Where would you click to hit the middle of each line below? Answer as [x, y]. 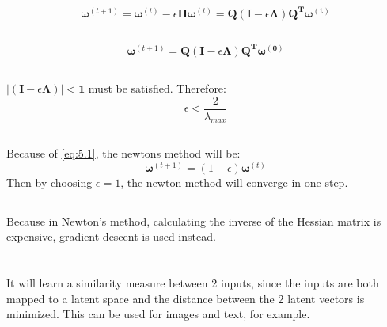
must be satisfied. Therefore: [157, 88]
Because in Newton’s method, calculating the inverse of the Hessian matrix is [194, 221]
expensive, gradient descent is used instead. [111, 236]
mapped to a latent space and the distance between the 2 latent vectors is [186, 298]
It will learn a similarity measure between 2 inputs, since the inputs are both [193, 282]
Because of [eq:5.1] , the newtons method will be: [123, 153]
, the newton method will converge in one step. [234, 182]
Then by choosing [49, 182]
